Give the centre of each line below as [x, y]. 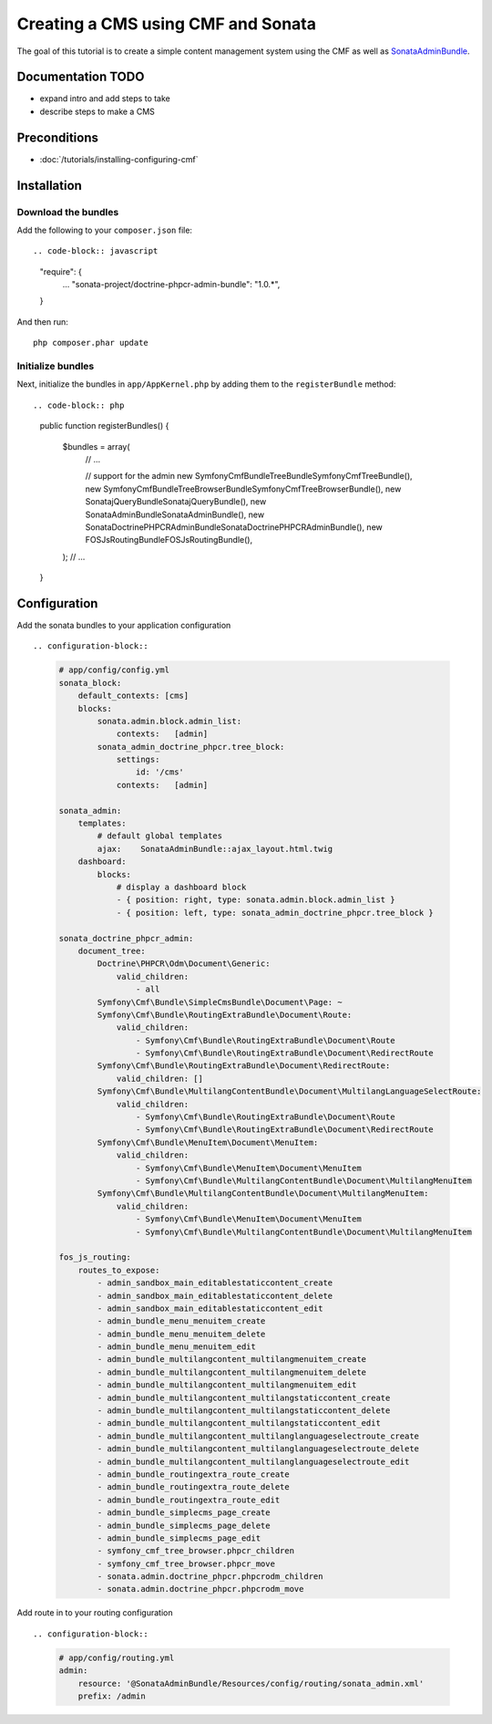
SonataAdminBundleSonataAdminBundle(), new [174, 514]
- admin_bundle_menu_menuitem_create [181, 1321]
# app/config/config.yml [114, 670]
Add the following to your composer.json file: [105, 230]
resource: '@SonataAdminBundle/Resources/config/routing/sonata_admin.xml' [251, 1683]
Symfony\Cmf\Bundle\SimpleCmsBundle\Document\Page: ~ [220, 1002]
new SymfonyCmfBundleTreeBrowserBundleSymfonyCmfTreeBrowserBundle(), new [243, 489]
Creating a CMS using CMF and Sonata [167, 24]
